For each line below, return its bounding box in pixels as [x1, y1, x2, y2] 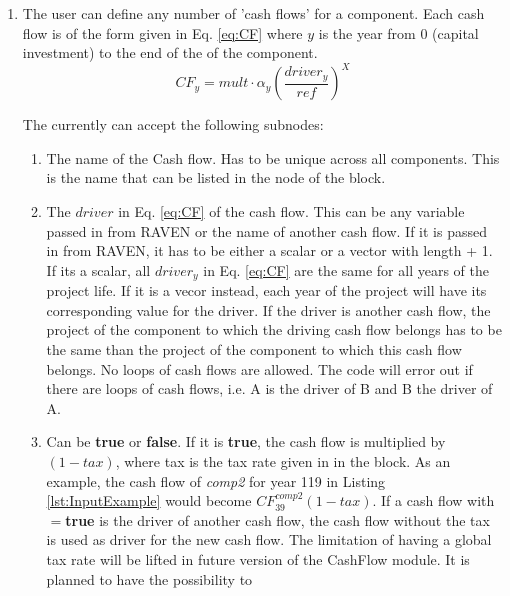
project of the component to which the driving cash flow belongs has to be [46, 319, 502, 340]
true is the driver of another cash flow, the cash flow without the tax [65, 509, 490, 530]
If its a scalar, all [46, 259, 151, 280]
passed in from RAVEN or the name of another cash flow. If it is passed [46, 220, 487, 241]
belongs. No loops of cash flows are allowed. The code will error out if [46, 358, 473, 379]
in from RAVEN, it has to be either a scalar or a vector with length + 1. [46, 240, 493, 261]
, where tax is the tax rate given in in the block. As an [115, 451, 451, 472]
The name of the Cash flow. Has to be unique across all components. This [46, 147, 500, 168]
